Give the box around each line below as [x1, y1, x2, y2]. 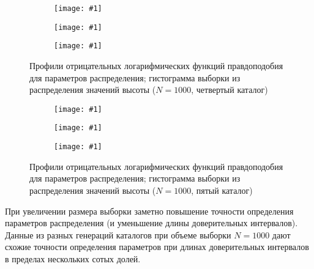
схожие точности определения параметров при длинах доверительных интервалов [5, 240, 309, 253]
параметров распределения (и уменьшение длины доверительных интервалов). [5, 216, 298, 229]
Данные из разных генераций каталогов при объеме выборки [5, 228, 231, 241]
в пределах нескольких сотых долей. [5, 252, 141, 265]
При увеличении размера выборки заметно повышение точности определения [5, 204, 294, 217]
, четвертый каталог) [191, 83, 268, 96]
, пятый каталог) [191, 183, 253, 196]
